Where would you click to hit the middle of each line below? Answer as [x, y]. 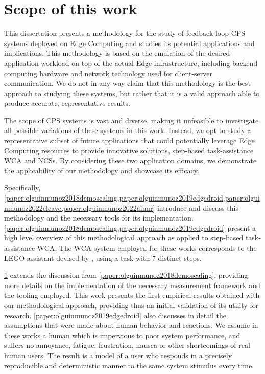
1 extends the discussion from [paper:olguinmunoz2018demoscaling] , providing [126, 275]
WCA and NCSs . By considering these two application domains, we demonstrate [130, 160]
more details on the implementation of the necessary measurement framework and [132, 285]
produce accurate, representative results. [67, 103]
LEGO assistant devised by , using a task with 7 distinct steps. [103, 258]
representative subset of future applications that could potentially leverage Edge [129, 140]
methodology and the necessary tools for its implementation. [99, 218]
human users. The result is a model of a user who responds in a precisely [118, 355]
